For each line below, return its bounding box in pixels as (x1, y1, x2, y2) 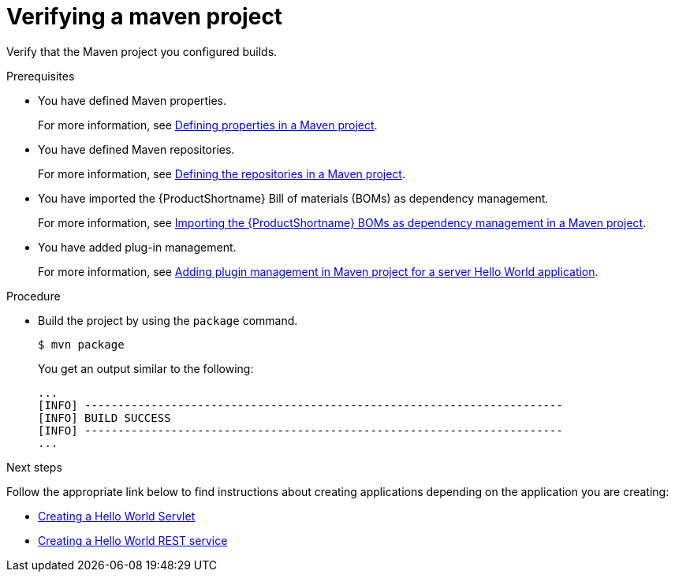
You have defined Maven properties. (38, 93, 226, 107)
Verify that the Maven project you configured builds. (6, 44, 278, 58)
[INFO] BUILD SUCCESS (38, 411, 171, 424)
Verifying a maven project (6, 3, 283, 30)
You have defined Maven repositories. (38, 142, 235, 156)
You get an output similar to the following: (38, 361, 254, 375)
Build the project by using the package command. (38, 313, 298, 327)
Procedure (6, 289, 61, 303)
